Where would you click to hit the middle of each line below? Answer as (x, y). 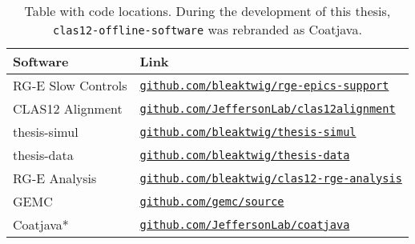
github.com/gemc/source (212, 201)
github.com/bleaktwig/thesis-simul (248, 132)
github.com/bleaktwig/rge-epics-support (264, 85)
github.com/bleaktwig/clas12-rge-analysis (271, 178)
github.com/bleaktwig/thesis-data (245, 155)
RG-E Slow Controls (70, 85)
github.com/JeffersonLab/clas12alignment (268, 108)
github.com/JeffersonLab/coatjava (245, 224)
